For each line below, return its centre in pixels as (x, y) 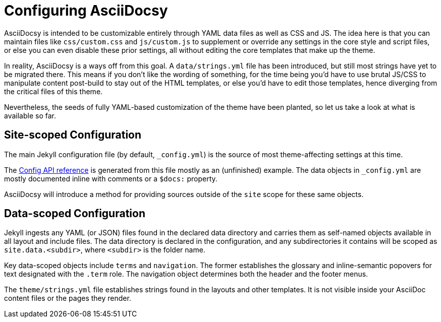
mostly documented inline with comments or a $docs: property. (111, 178)
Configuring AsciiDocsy (86, 11)
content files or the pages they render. (68, 298)
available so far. (30, 115)
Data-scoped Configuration (75, 214)
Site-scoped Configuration (73, 135)
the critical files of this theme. (53, 91)
